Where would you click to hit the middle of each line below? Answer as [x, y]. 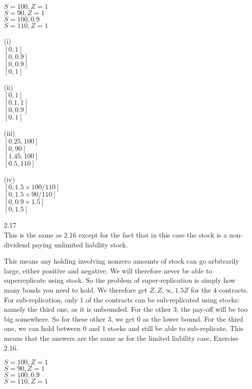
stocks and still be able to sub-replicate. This [176, 328]
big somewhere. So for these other [55, 318]
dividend [17, 244]
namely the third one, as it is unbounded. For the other [88, 309]
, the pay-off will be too [212, 309]
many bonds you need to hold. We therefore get [76, 289]
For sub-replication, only [41, 299]
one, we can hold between [42, 328]
